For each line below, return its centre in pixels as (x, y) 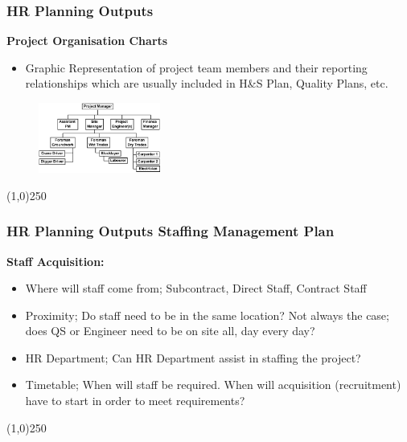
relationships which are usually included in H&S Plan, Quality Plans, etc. (207, 83)
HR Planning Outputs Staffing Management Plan (171, 231)
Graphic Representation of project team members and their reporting (196, 67)
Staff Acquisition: (55, 261)
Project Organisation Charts (87, 41)
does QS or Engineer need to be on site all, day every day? (170, 331)
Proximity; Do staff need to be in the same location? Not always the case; (207, 315)
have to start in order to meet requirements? (135, 401)
